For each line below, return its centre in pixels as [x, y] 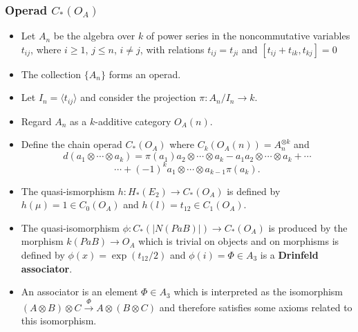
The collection [51, 74]
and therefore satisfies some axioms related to [256, 307]
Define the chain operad [72, 144]
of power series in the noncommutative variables [248, 36]
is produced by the [308, 227]
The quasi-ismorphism [68, 191]
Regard [36, 121]
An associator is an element [79, 292]
